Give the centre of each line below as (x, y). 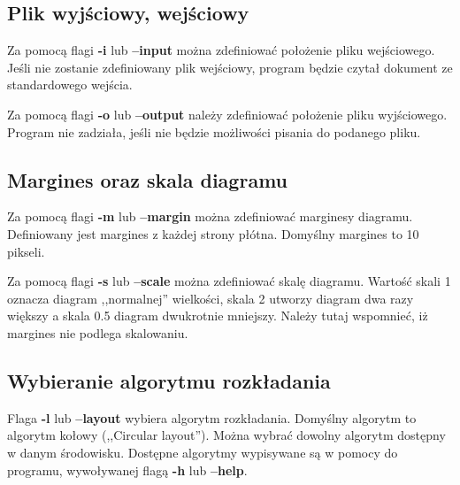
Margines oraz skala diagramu (147, 179)
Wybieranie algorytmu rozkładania (169, 380)
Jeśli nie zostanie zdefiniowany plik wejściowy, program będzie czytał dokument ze (230, 67)
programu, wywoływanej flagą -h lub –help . (127, 470)
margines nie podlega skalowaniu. (98, 332)
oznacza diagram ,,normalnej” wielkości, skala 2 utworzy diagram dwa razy (211, 298)
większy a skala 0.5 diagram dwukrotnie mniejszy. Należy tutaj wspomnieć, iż (218, 316)
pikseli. (26, 251)
